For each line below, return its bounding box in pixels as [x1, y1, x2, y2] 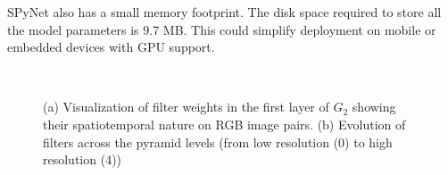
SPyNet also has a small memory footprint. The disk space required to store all [7, 3, 442, 21]
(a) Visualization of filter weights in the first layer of [43, 97, 329, 116]
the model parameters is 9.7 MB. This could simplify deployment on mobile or [7, 20, 436, 38]
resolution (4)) [43, 150, 122, 169]
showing [352, 97, 396, 116]
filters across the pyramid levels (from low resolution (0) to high [43, 132, 393, 151]
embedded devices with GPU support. [7, 37, 215, 56]
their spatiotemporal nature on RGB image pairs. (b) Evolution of [43, 114, 406, 133]
